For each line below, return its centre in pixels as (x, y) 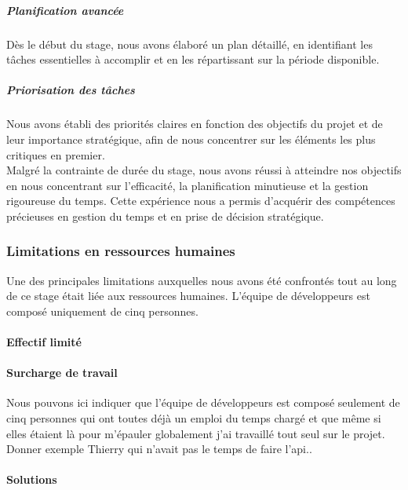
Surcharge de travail (62, 373)
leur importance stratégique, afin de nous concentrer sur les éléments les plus (191, 139)
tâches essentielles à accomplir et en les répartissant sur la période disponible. (193, 59)
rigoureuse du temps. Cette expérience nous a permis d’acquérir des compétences (201, 201)
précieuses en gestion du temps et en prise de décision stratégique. (165, 216)
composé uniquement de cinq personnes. (102, 311)
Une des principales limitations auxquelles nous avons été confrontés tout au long (202, 280)
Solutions (32, 479)
